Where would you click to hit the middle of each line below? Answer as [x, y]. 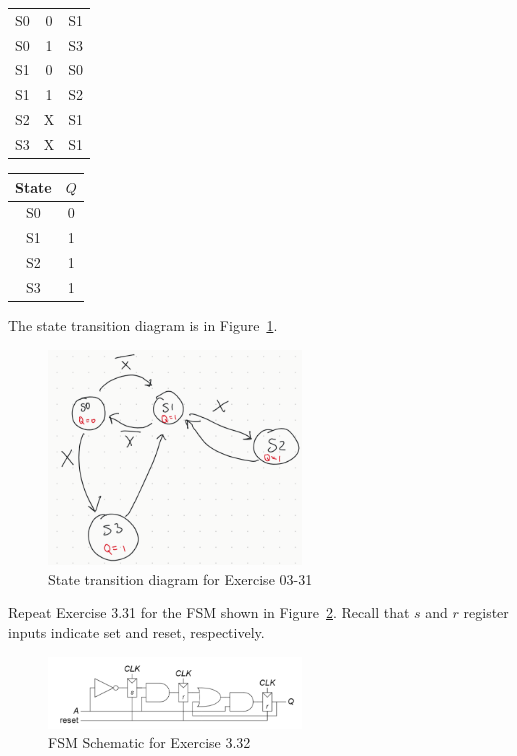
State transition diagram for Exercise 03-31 [180, 578]
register [486, 612]
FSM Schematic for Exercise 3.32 [149, 742]
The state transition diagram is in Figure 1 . [143, 325]
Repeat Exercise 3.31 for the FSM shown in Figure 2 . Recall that [209, 612]
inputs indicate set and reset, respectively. [136, 632]
